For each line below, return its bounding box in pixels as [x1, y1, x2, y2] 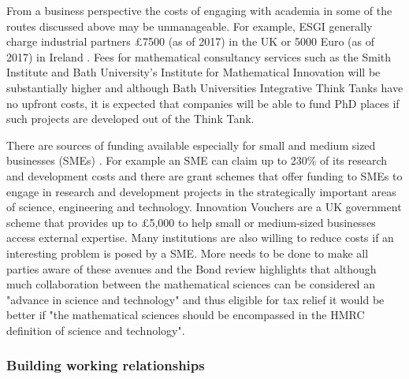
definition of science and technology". [6, 321, 185, 338]
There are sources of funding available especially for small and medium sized [6, 136, 376, 153]
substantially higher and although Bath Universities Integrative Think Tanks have [6, 79, 403, 95]
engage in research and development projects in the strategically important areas [6, 183, 396, 199]
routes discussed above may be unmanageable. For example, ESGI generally [6, 17, 373, 34]
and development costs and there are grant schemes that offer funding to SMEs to [6, 167, 403, 184]
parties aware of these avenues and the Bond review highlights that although [6, 260, 377, 277]
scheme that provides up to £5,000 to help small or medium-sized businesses [6, 214, 376, 230]
